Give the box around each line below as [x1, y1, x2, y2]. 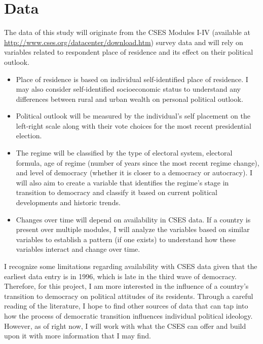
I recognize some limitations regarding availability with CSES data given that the [4, 261, 257, 271]
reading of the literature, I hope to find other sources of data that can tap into [4, 300, 248, 311]
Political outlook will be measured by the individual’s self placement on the [16, 110, 250, 121]
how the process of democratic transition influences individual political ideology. [4, 310, 253, 321]
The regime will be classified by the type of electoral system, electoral [16, 147, 233, 158]
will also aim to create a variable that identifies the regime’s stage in [16, 177, 229, 187]
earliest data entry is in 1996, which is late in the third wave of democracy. [4, 271, 237, 281]
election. [16, 130, 42, 141]
